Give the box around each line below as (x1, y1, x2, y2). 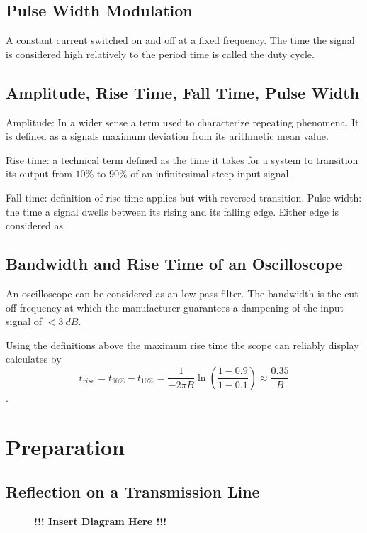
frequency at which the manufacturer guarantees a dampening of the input (19, 300, 344, 314)
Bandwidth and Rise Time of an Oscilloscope (6, 253, 343, 275)
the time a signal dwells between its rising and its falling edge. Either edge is (6, 204, 339, 219)
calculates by (6, 351, 62, 366)
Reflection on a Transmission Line (6, 480, 260, 502)
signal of (6, 314, 43, 329)
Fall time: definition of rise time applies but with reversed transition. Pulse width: (6, 189, 362, 204)
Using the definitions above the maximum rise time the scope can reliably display (6, 337, 359, 352)
